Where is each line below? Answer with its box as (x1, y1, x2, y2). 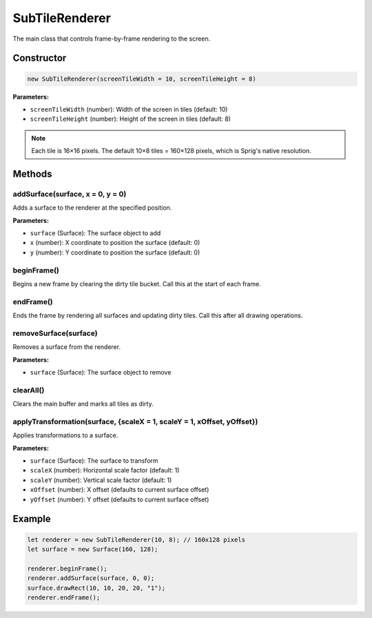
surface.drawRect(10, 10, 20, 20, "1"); (27, 584, 165, 592)
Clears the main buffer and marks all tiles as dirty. (12, 400, 154, 408)
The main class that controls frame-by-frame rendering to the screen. (12, 34, 211, 43)
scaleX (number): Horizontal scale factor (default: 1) (30, 466, 180, 475)
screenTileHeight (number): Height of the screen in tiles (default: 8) (30, 114, 231, 123)
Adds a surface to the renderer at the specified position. (12, 203, 172, 212)
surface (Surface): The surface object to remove (30, 368, 172, 377)
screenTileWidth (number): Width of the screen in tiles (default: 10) (30, 105, 228, 113)
